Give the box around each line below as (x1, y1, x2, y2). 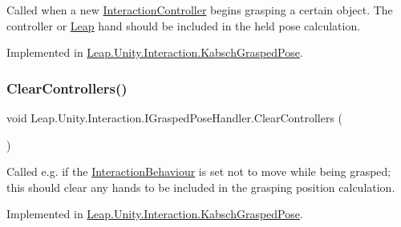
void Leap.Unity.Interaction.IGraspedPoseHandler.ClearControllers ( (6, 110, 343, 125)
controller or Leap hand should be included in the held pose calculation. (6, 17, 361, 34)
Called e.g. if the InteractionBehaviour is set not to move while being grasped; (6, 163, 391, 180)
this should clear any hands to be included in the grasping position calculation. (6, 178, 395, 195)
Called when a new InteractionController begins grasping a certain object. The (6, 2, 393, 18)
